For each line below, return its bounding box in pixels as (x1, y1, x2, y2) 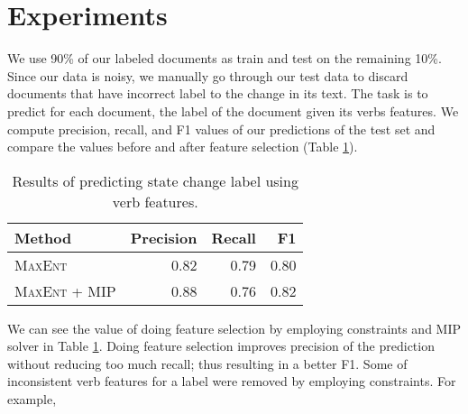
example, (7, 390, 57, 409)
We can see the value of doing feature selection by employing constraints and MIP (7, 318, 462, 337)
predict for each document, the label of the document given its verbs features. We (7, 101, 459, 120)
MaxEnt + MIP (14, 280, 116, 301)
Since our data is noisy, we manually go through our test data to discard (7, 66, 408, 85)
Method (14, 226, 72, 248)
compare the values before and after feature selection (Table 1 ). (7, 137, 358, 156)
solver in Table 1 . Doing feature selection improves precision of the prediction (7, 336, 435, 355)
